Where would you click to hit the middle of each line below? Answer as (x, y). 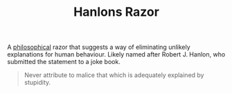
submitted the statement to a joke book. (64, 62)
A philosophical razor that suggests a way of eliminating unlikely (99, 47)
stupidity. (37, 83)
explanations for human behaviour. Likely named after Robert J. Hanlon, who (116, 54)
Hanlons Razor (116, 12)
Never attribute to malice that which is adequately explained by (114, 75)
